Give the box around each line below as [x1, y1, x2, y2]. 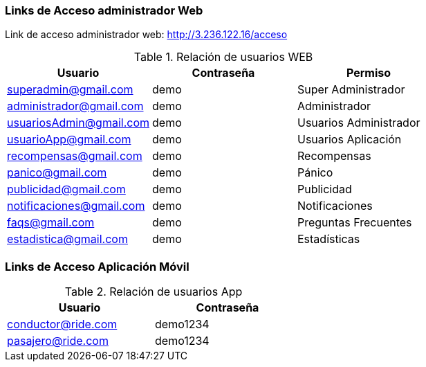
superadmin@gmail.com [7, 82, 133, 97]
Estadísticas [297, 232, 360, 247]
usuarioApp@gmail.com [7, 132, 131, 147]
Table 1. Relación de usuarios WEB [133, 50, 313, 64]
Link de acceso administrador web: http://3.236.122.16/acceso [5, 28, 288, 41]
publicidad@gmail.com [7, 182, 126, 197]
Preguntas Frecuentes [297, 215, 412, 230]
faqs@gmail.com [7, 215, 95, 230]
